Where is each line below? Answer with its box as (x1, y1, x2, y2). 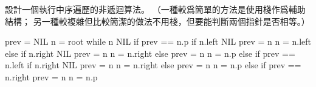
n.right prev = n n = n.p (5, 70, 98, 83)
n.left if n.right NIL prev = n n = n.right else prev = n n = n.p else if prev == (5, 59, 301, 71)
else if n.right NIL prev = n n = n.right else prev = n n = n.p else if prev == (5, 47, 295, 59)
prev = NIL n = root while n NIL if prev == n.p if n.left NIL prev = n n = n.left (5, 35, 311, 48)
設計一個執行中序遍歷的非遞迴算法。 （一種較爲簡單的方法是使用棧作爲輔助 (5, 3, 306, 15)
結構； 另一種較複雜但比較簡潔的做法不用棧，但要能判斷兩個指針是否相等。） (5, 14, 310, 27)
